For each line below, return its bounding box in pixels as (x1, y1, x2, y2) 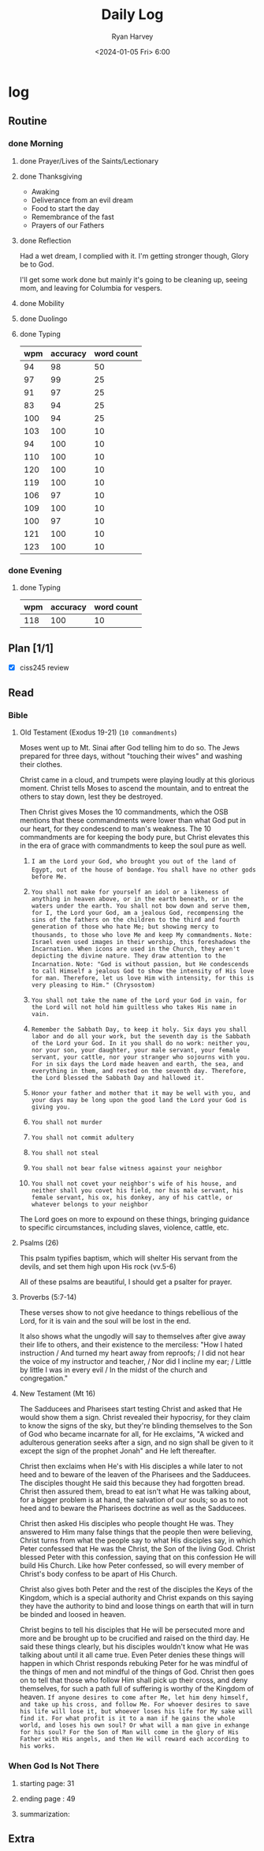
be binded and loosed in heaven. (19, 1610, 126, 1619)
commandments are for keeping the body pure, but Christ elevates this (19, 833, 250, 842)
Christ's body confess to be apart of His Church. (19, 1570, 177, 1579)
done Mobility (19, 298, 65, 308)
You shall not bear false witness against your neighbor (31, 1165, 223, 1173)
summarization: (19, 1809, 70, 1819)
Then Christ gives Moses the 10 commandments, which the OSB (19, 807, 229, 817)
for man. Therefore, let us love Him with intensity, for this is (31, 974, 255, 982)
